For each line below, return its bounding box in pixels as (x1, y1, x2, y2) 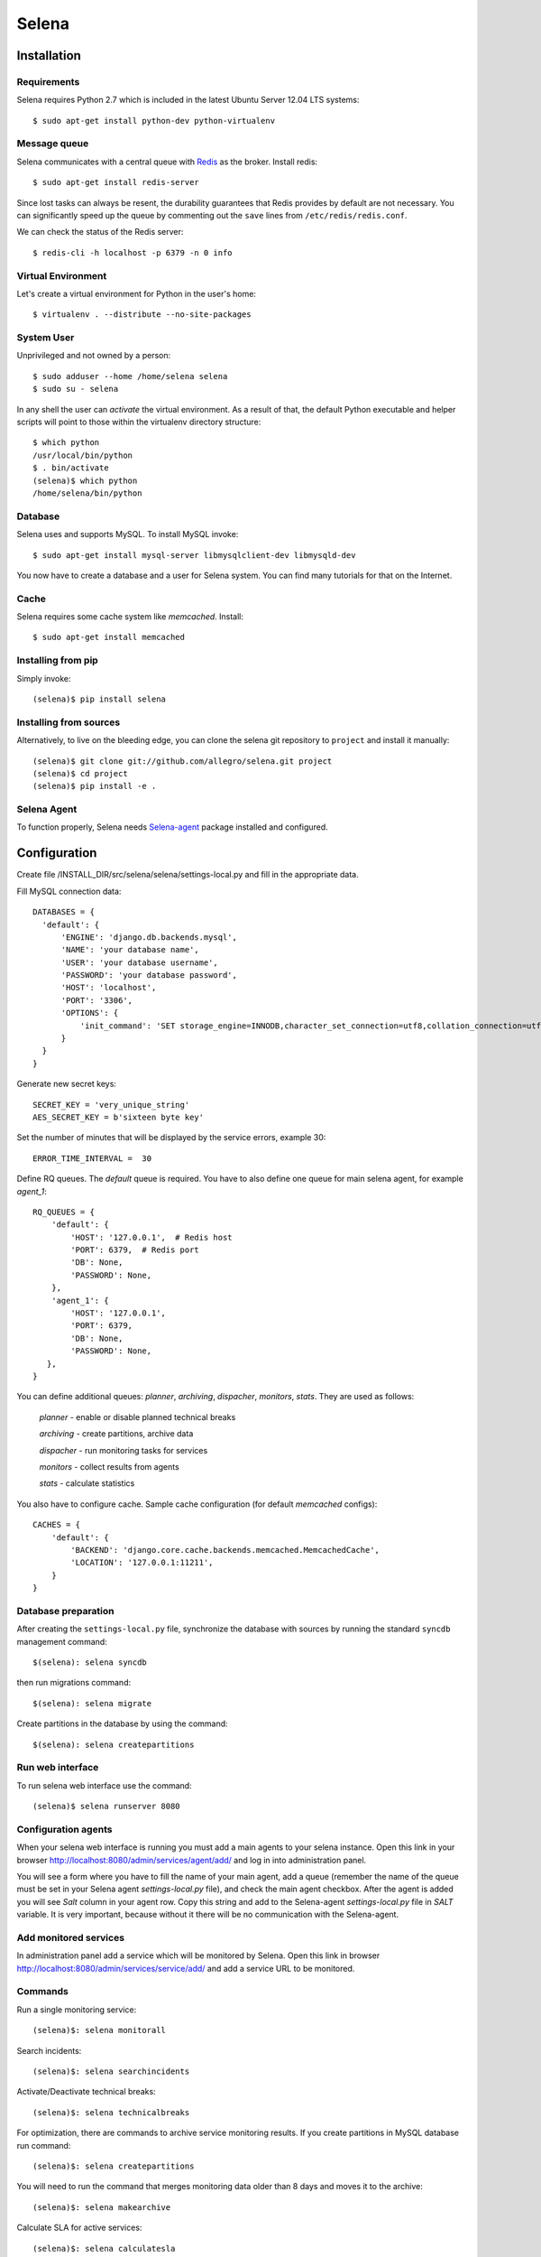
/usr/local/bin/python (32, 450, 133, 460)
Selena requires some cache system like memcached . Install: (16, 611, 243, 622)
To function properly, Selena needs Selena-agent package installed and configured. (16, 822, 328, 832)
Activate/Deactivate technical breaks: (16, 2086, 157, 2097)
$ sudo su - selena (32, 384, 119, 395)
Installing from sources (16, 716, 121, 729)
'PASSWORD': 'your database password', (60, 971, 238, 980)
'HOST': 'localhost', (60, 982, 157, 993)
